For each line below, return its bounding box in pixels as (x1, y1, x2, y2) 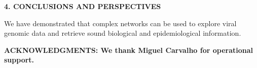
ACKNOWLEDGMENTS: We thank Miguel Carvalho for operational (4, 44, 253, 55)
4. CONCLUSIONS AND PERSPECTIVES (4, 1, 161, 11)
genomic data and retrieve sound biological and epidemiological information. (4, 28, 241, 38)
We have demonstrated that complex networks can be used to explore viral (4, 18, 237, 28)
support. (4, 54, 34, 65)
